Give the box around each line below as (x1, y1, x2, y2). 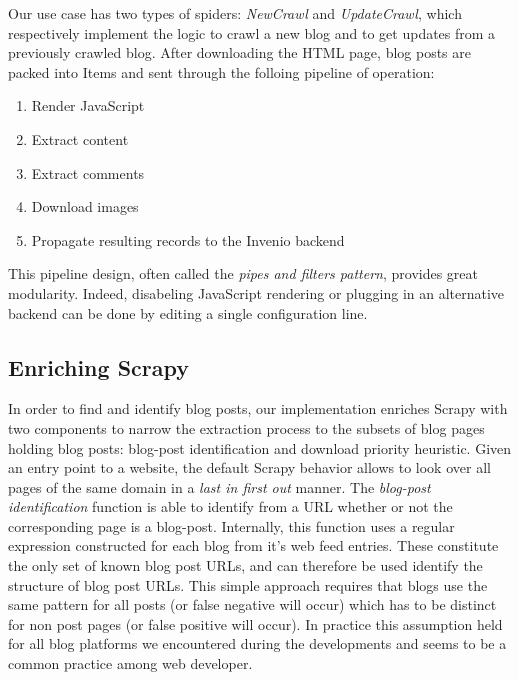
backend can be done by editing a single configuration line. (8, 302, 368, 323)
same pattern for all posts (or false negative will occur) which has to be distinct (8, 594, 497, 615)
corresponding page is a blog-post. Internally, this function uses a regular (8, 515, 455, 536)
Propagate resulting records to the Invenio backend (31, 229, 345, 250)
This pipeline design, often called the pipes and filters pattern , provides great (8, 263, 478, 284)
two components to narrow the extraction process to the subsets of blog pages (8, 417, 485, 438)
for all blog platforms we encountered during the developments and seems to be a (8, 633, 507, 654)
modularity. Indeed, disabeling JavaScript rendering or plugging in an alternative (8, 282, 505, 303)
